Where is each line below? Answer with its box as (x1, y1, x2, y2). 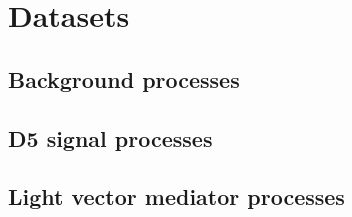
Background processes (8, 63, 240, 94)
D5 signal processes (8, 122, 213, 153)
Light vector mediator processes (8, 181, 345, 212)
